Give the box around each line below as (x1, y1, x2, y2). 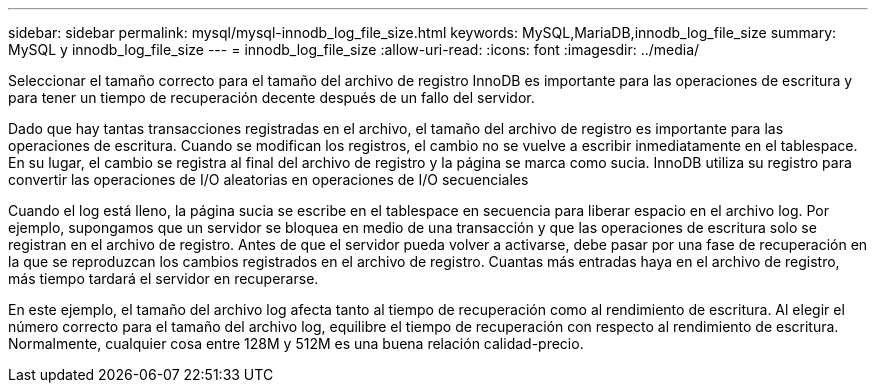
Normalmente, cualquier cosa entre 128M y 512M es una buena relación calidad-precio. (8, 335, 584, 352)
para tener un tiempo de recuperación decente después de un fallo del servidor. (8, 89, 535, 106)
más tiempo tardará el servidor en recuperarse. (8, 270, 319, 287)
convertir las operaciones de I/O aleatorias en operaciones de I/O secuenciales (8, 171, 529, 188)
